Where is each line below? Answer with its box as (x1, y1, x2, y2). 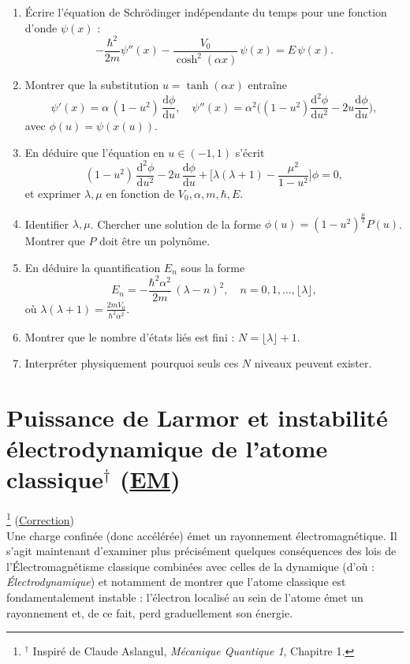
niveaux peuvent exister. (254, 355, 372, 371)
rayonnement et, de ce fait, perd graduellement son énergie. (6, 604, 293, 621)
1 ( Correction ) (6, 509, 75, 528)
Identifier (24, 215, 69, 232)
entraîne (248, 76, 287, 93)
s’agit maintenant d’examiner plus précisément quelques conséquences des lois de (6, 543, 397, 559)
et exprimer (24, 185, 81, 201)
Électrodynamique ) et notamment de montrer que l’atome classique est (6, 573, 346, 590)
